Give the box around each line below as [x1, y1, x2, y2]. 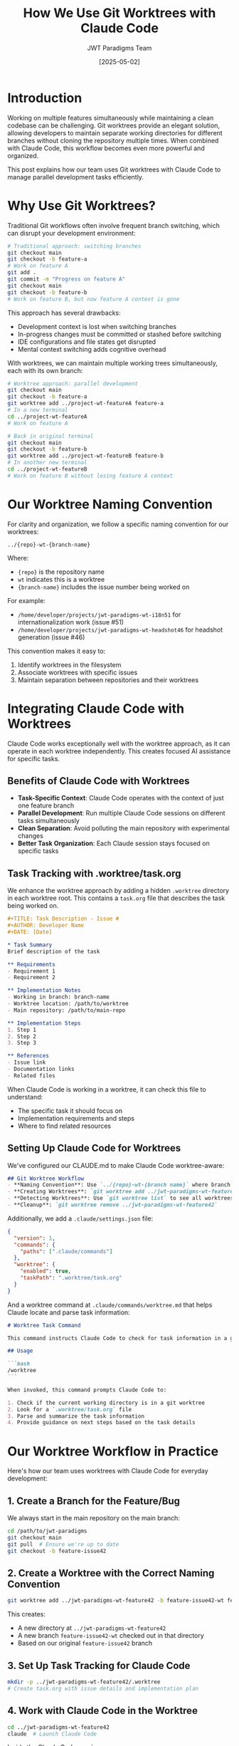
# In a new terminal [7, 407, 69, 414]
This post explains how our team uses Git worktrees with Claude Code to [7, 165, 221, 174]
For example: [7, 596, 46, 605]
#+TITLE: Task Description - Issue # [7, 915, 119, 923]
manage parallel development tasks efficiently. [7, 172, 144, 181]
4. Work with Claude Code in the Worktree [7, 1705, 198, 1717]
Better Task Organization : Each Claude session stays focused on [17, 839, 210, 848]
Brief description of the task [7, 948, 100, 955]
